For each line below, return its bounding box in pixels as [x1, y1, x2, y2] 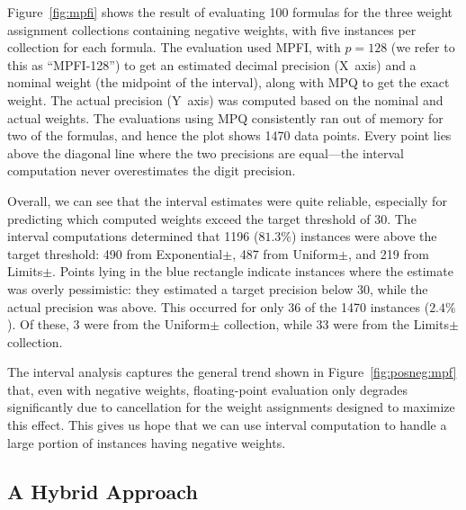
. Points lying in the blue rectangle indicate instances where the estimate [52, 262, 453, 281]
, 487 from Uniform [232, 244, 339, 263]
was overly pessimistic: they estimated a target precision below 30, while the [7, 279, 428, 298]
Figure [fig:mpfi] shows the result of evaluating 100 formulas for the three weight [7, 3, 453, 21]
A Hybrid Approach [7, 477, 198, 505]
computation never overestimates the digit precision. [7, 161, 296, 180]
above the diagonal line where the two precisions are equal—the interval [7, 143, 404, 162]
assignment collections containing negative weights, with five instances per [7, 20, 417, 39]
